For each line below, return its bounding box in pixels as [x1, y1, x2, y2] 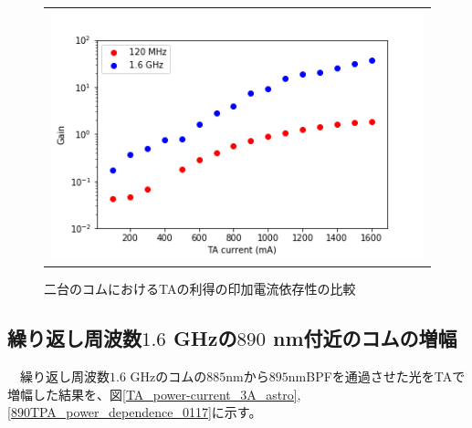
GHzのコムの [130, 366, 207, 385]
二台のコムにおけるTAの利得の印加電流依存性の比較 [44, 279, 356, 298]
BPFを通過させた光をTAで [306, 366, 466, 385]
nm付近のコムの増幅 [273, 324, 457, 352]
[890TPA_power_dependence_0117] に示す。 [7, 402, 262, 422]
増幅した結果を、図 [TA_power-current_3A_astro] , [7, 384, 301, 403]
